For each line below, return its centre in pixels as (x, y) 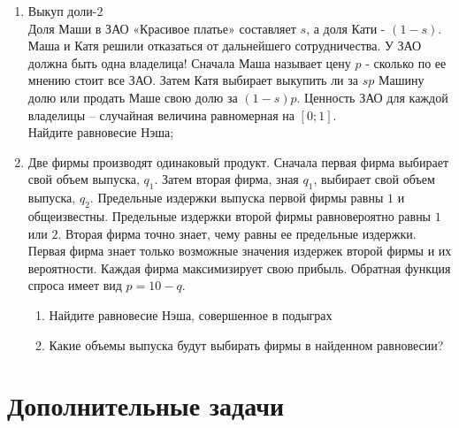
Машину (401, 80)
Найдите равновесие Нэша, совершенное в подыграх (191, 314)
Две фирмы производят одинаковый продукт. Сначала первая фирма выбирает (238, 161)
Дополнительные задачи (146, 405)
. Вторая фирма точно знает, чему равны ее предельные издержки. (237, 233)
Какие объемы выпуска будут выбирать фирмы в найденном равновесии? (246, 344)
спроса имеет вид (75, 285)
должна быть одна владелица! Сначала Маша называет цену (189, 62)
